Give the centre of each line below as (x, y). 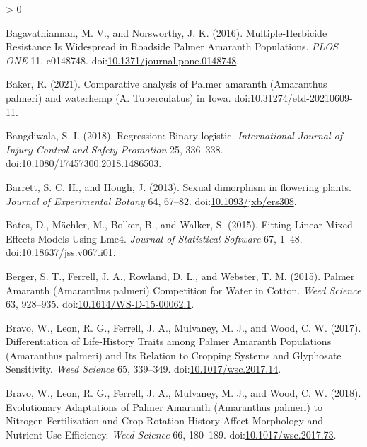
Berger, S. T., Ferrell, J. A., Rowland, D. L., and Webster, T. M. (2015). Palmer (180, 275)
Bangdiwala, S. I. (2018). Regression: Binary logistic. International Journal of (174, 135)
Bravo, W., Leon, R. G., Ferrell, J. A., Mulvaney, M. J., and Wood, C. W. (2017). (183, 327)
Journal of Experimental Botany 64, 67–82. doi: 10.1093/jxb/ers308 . (151, 201)
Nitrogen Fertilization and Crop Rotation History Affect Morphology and (165, 420)
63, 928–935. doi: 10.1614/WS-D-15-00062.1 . (100, 304)
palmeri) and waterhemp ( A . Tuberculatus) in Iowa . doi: (128, 97)
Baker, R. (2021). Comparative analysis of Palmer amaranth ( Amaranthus (167, 84)
